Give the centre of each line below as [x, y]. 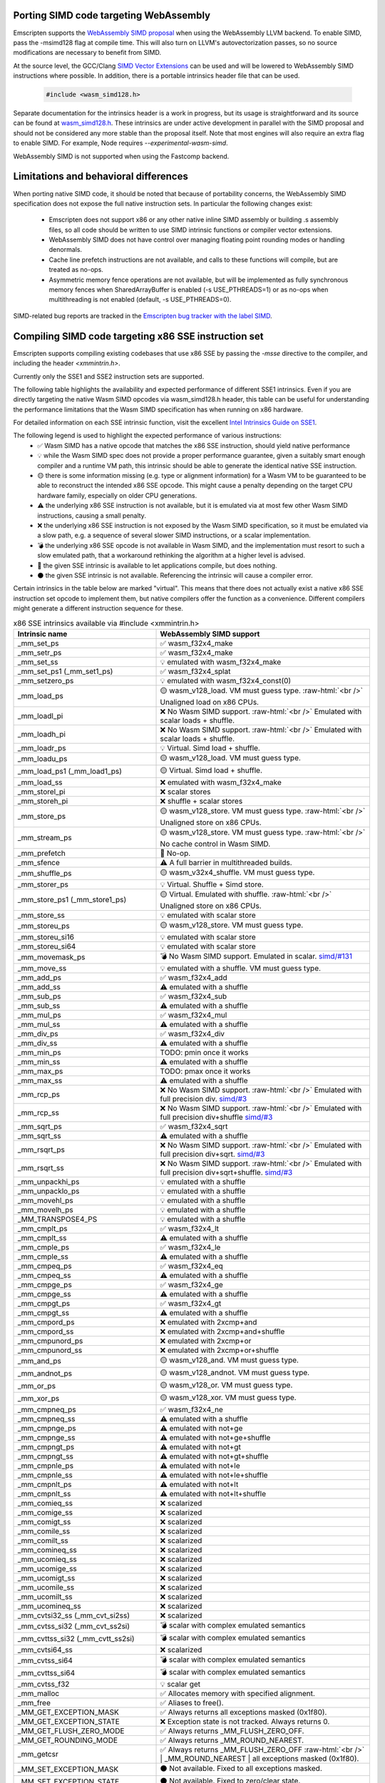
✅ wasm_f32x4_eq [192, 1266]
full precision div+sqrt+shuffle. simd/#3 [226, 1172]
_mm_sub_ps [39, 996]
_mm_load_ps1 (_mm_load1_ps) [70, 772]
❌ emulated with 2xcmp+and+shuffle [222, 1332]
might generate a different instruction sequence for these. [98, 608]
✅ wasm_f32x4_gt [191, 1303]
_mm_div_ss [37, 1043]
